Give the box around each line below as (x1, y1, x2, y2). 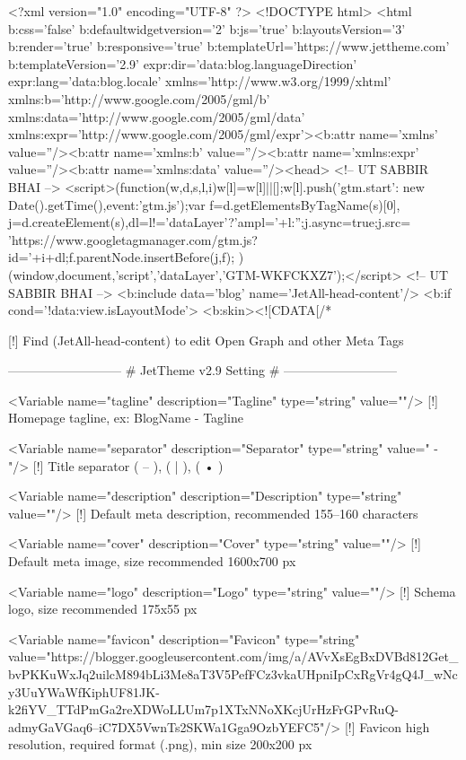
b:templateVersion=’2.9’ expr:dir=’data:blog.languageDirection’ (8, 54, 357, 73)
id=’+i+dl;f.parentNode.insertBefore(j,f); (8, 248, 235, 266)
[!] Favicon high (344, 717, 430, 736)
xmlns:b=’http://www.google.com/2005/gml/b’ (8, 89, 270, 108)
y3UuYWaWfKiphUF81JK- (8, 682, 160, 701)
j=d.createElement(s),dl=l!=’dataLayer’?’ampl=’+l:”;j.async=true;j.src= (8, 213, 411, 231)
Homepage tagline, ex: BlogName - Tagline (8, 408, 243, 427)
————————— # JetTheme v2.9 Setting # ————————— (8, 361, 397, 380)
